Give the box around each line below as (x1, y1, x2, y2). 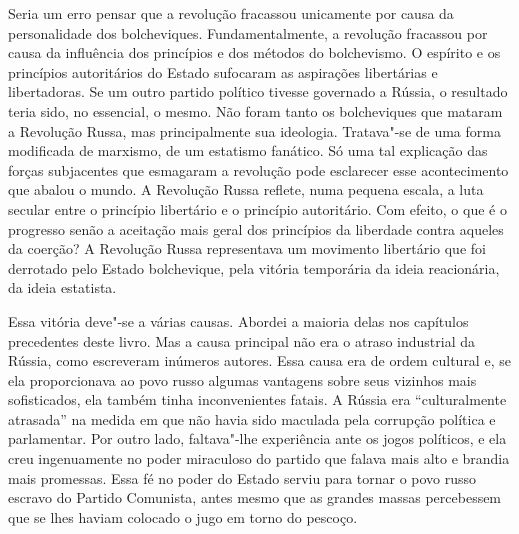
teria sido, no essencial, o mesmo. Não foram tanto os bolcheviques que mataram (8, 100, 503, 121)
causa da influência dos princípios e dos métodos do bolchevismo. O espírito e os (8, 42, 501, 63)
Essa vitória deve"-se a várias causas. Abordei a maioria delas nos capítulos (8, 310, 469, 331)
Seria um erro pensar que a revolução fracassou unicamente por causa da (8, 3, 454, 23)
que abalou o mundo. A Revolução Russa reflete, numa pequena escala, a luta (8, 179, 484, 200)
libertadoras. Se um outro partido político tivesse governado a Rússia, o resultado (8, 81, 508, 102)
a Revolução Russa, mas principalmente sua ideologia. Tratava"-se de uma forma (8, 120, 501, 141)
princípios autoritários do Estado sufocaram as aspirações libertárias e (8, 61, 438, 82)
